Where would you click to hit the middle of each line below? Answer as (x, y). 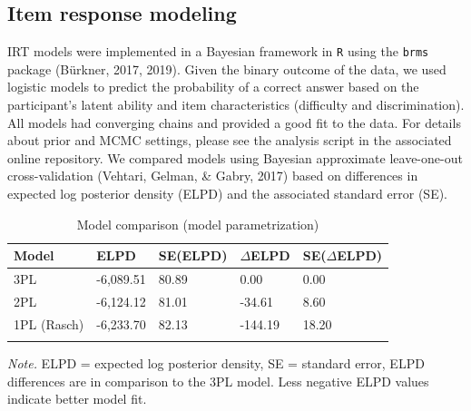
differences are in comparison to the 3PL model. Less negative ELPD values (218, 381)
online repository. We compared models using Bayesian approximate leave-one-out (235, 157)
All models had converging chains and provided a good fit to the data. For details (234, 122)
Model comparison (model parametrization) (198, 224)
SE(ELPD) (193, 255)
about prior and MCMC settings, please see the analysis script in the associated (230, 140)
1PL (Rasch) (49, 323)
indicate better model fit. (77, 399)
